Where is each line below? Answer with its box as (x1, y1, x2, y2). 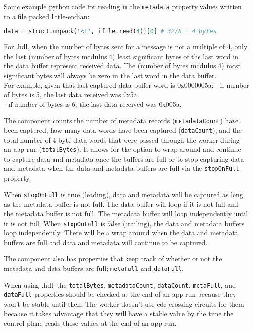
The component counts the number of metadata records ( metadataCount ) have (4, 115, 239, 125)
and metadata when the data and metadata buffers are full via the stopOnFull (4, 163, 239, 173)
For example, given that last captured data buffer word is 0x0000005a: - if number (4, 80, 249, 90)
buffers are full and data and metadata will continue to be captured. (4, 237, 208, 247)
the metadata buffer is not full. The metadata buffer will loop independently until (4, 208, 248, 218)
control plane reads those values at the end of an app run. (4, 318, 177, 328)
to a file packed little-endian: (4, 11, 90, 21)
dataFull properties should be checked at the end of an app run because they (4, 289, 236, 299)
